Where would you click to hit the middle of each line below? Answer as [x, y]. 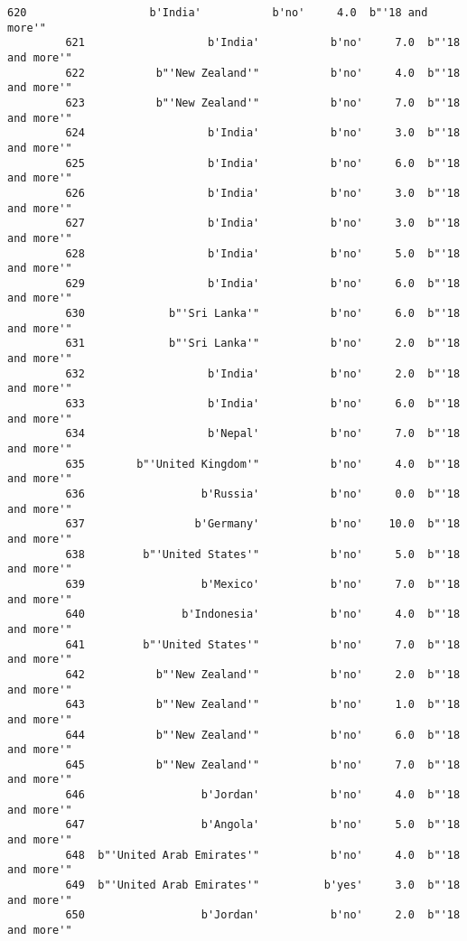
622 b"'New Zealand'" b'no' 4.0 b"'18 [263, 73]
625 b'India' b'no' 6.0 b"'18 [263, 163]
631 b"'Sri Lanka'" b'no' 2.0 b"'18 [263, 344]
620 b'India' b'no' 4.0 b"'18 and [218, 13]
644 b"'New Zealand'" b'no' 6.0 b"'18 [263, 735]
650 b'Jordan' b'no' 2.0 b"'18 [263, 915]
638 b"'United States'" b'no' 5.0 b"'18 [263, 554]
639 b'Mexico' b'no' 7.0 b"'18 [263, 584]
